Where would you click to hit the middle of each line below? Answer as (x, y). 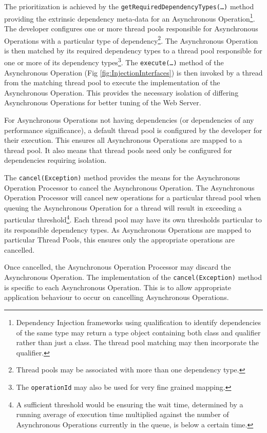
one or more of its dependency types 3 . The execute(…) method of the (114, 61)
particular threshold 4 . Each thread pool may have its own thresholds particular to (133, 219)
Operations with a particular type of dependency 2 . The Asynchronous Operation (131, 40)
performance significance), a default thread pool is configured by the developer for (133, 130)
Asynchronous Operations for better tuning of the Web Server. (103, 102)
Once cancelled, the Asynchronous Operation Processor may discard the (118, 267)
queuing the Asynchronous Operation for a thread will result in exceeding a (123, 207)
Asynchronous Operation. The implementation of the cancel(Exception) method (133, 277)
